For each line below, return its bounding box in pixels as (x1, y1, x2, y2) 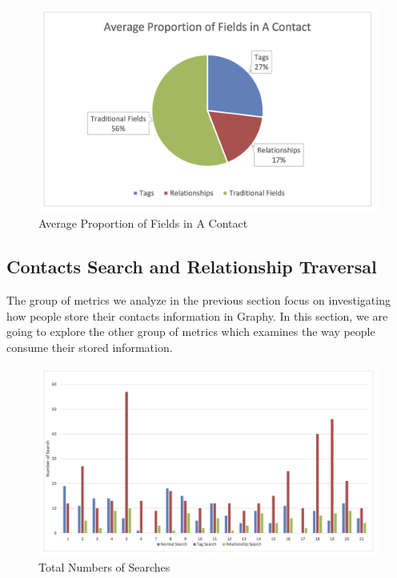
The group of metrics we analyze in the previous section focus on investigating (6, 292, 391, 309)
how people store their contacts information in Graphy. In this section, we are (6, 307, 388, 324)
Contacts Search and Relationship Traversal (6, 254, 377, 279)
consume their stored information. (6, 338, 173, 355)
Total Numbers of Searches (38, 559, 170, 576)
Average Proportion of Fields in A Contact (38, 215, 248, 232)
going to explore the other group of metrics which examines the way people (6, 323, 375, 340)
